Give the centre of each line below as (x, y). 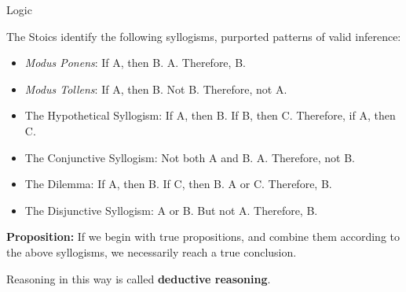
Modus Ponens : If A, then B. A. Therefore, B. (135, 63)
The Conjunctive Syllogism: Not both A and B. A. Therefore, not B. (190, 157)
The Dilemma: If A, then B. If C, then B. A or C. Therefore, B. (178, 184)
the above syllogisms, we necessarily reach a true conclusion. (152, 251)
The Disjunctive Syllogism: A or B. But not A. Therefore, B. (171, 210)
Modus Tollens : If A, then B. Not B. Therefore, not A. (156, 89)
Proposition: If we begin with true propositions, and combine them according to (203, 237)
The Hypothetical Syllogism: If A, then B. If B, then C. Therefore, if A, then (210, 115)
